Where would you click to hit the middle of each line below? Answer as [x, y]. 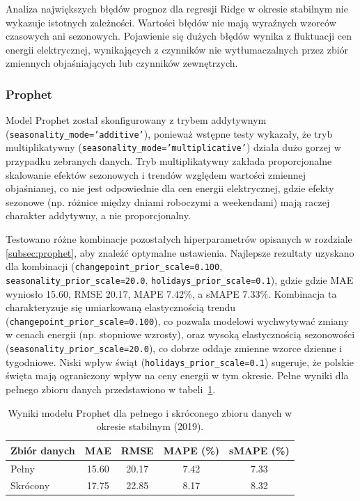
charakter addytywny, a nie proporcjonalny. [98, 215]
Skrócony [30, 485]
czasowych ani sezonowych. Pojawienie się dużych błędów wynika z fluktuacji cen [179, 36]
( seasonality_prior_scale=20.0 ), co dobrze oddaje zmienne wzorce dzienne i [174, 348]
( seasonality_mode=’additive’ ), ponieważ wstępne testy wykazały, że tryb [169, 133]
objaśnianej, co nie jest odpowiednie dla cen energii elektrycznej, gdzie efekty [170, 188]
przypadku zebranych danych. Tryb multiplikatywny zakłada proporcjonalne [169, 161]
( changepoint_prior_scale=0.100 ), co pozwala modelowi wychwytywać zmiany [177, 320]
